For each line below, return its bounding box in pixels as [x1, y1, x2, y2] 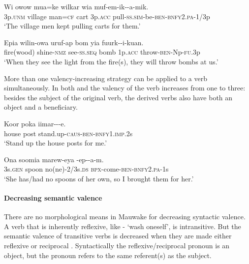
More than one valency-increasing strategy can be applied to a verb [4, 73, 207, 83]
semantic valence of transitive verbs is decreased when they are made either [4, 231, 232, 241]
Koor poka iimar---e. [4, 118, 66, 128]
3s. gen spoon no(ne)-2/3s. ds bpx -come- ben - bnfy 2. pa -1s [4, 164, 169, 174]
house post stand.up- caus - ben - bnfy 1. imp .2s [4, 128, 133, 138]
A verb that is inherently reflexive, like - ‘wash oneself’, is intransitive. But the [4, 221, 241, 231]
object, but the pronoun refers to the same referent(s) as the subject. [4, 250, 212, 260]
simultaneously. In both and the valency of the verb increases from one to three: [4, 83, 246, 93]
